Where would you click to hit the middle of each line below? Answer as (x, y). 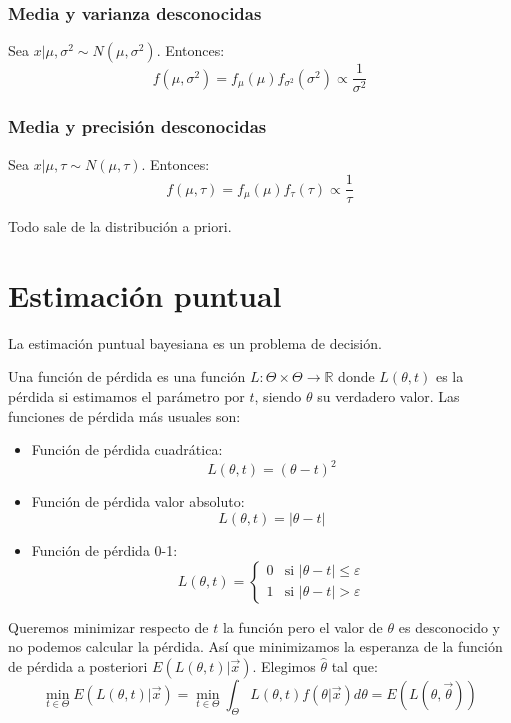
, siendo (278, 396)
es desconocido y (449, 626)
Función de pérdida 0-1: (104, 549)
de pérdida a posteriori (78, 665)
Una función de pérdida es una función (127, 376)
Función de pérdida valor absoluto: (138, 501)
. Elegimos (284, 665)
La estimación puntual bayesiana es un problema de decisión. (195, 342)
